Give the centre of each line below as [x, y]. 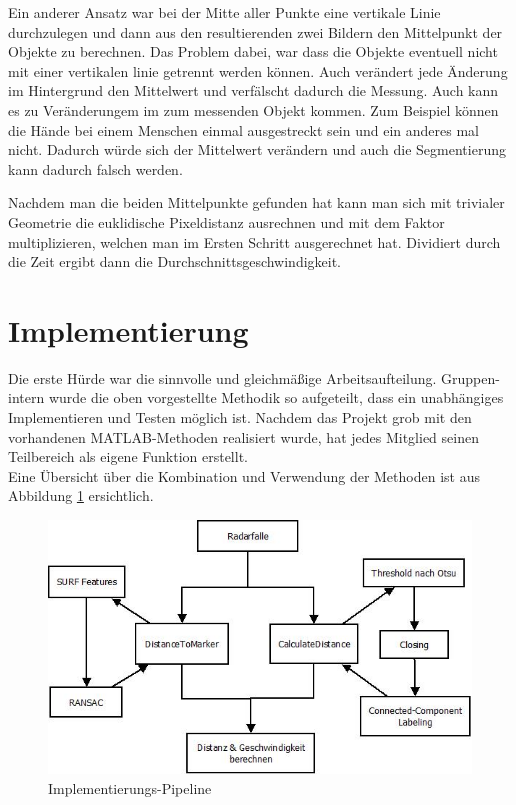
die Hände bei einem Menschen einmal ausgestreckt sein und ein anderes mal [243, 129]
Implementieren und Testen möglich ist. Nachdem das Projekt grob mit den [240, 417]
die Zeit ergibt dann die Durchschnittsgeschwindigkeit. [175, 261]
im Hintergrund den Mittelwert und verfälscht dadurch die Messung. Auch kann [253, 90]
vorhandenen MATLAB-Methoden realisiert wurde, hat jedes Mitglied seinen [243, 436]
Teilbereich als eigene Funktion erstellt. [128, 456]
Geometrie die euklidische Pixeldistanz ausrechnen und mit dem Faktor [226, 221]
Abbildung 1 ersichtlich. [81, 495]
